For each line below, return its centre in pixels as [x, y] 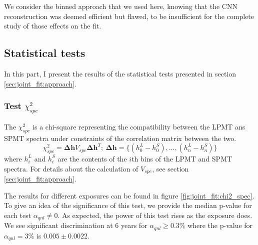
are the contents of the [92, 158]
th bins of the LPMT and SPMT [182, 158]
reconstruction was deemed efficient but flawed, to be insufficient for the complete [129, 16]
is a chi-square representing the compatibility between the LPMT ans [139, 126]
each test [18, 215]
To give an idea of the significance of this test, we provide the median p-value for [128, 205]
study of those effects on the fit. [53, 26]
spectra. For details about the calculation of [71, 168]
